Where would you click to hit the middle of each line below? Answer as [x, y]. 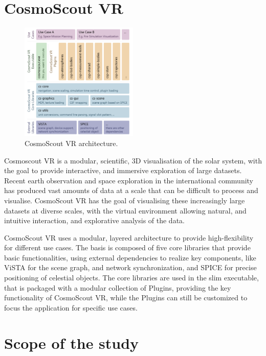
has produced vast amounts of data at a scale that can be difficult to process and [131, 190]
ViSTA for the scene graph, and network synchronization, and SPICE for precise [130, 267]
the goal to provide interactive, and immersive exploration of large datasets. [123, 170]
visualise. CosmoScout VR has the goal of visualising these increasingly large [125, 200]
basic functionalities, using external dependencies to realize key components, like [130, 257]
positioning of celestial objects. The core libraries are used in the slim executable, [131, 278]
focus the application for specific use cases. [71, 307]
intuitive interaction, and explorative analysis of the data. [94, 220]
